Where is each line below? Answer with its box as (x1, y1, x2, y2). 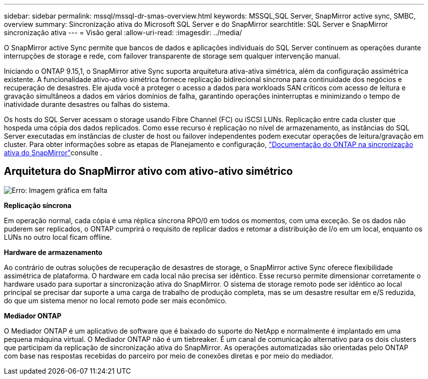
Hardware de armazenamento (4, 248, 103, 256)
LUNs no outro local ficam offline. (4, 232, 112, 241)
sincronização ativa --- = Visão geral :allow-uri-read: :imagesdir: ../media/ (4, 28, 242, 37)
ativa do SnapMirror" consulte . (4, 148, 103, 157)
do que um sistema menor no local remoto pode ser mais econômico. (4, 296, 227, 305)
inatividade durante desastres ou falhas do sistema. (4, 100, 170, 108)
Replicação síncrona (4, 201, 72, 210)
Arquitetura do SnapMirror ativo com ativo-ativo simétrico (4, 165, 293, 178)
